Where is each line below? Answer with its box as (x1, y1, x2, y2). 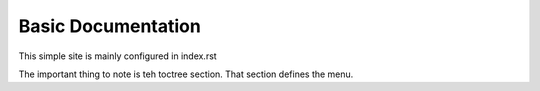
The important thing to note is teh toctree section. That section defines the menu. (18, 68, 354, 80)
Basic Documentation (18, 15, 202, 37)
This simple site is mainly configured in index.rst (18, 50, 217, 62)
